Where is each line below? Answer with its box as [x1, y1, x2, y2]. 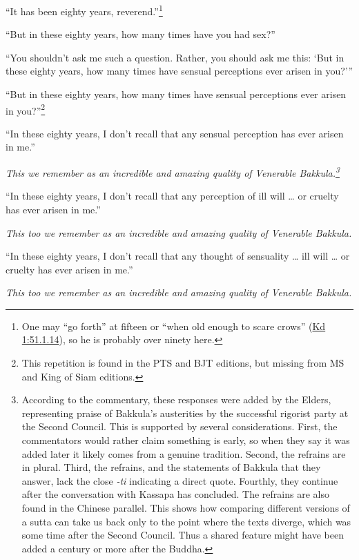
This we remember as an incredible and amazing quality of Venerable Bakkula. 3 [6, 164, 340, 180]
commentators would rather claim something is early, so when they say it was [21, 433, 350, 447]
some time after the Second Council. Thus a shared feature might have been [21, 528, 344, 542]
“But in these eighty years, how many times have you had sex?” [6, 27, 275, 41]
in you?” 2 [6, 101, 46, 117]
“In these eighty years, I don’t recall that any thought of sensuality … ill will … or [6, 249, 350, 263]
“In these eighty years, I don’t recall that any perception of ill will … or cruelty [6, 189, 339, 203]
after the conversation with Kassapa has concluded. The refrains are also [21, 487, 329, 501]
